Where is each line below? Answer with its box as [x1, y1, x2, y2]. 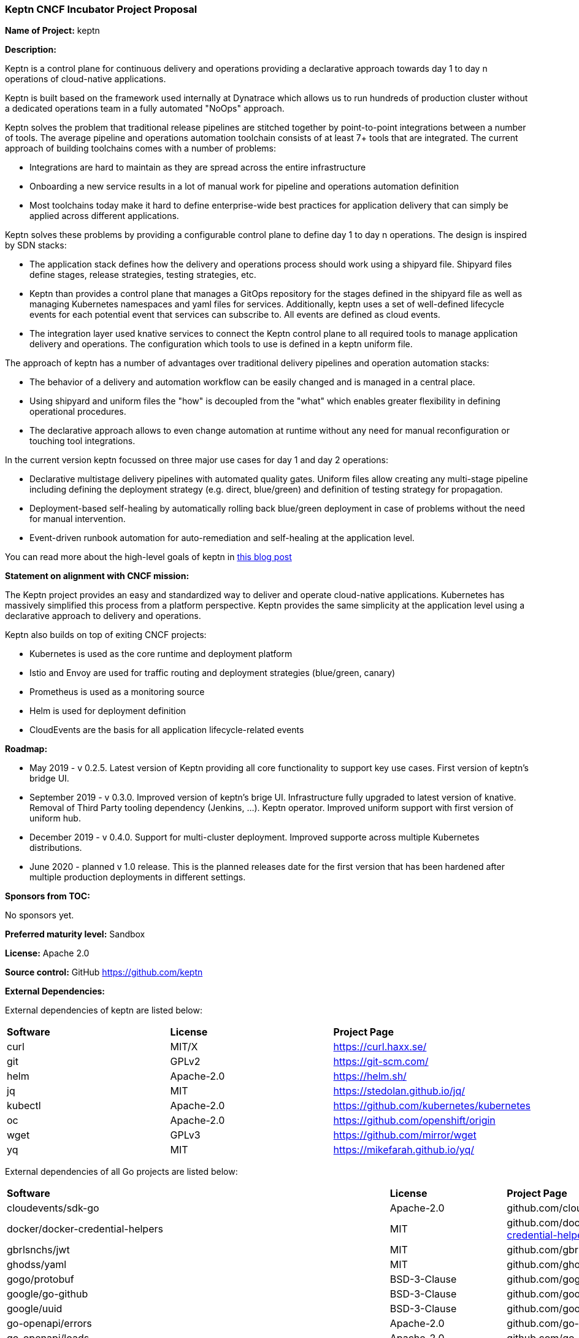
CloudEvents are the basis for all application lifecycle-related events [29, 725, 304, 736]
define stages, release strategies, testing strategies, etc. [29, 269, 256, 280]
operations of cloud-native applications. [5, 74, 166, 85]
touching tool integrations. [29, 436, 136, 447]
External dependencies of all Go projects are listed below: [5, 1166, 238, 1177]
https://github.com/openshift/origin [333, 1114, 496, 1127]
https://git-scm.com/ [333, 1055, 429, 1068]
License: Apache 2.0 [5, 948, 90, 959]
